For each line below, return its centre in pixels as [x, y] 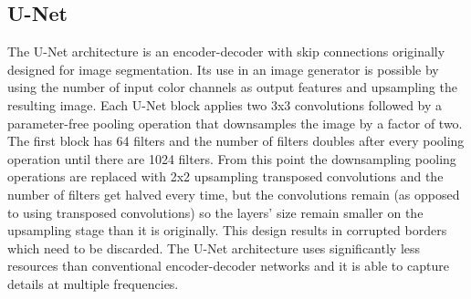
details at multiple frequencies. [93, 283]
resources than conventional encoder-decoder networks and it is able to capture [228, 266]
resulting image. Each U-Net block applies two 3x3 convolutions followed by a [225, 104]
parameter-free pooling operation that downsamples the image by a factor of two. [235, 123]
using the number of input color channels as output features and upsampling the [232, 87]
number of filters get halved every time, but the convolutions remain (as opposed [234, 194]
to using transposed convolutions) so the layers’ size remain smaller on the [215, 212]
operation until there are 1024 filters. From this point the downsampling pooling [232, 158]
